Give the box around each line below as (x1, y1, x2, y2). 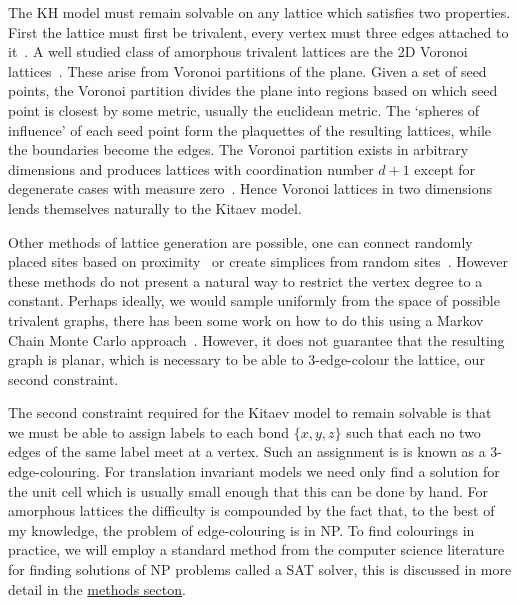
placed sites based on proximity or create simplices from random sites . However (8, 251, 509, 272)
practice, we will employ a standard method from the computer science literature (8, 539, 505, 560)
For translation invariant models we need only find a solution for (104, 461, 500, 482)
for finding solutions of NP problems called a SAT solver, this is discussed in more (8, 559, 512, 580)
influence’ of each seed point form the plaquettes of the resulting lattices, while (8, 119, 491, 140)
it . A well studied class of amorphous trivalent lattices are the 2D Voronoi (8, 41, 468, 62)
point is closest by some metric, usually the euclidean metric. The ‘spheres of (8, 99, 480, 120)
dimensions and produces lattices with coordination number (8, 158, 374, 179)
